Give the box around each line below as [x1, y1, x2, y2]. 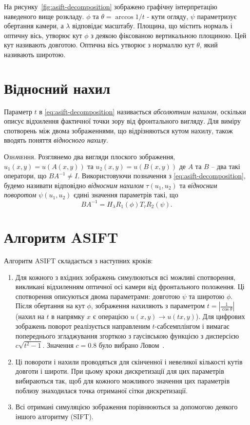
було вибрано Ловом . [98, 340, 165, 350]
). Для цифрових [195, 311, 245, 321]
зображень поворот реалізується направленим [15, 321, 150, 331]
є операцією [93, 311, 129, 321]
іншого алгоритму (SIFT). [15, 411, 94, 421]
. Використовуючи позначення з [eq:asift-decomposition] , [77, 170, 246, 181]
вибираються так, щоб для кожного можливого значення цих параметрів [15, 376, 230, 386]
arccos [115, 13, 134, 21]
